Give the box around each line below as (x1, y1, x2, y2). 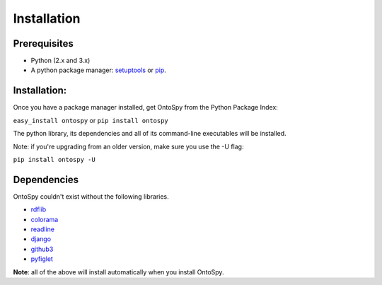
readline (30, 225, 54, 233)
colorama (30, 215, 59, 223)
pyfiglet (30, 255, 53, 263)
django (30, 235, 52, 243)
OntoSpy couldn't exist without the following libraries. (13, 192, 169, 201)
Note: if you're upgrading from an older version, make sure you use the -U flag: (13, 142, 244, 151)
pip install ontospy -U (13, 156, 95, 163)
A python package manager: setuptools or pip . (30, 66, 166, 74)
